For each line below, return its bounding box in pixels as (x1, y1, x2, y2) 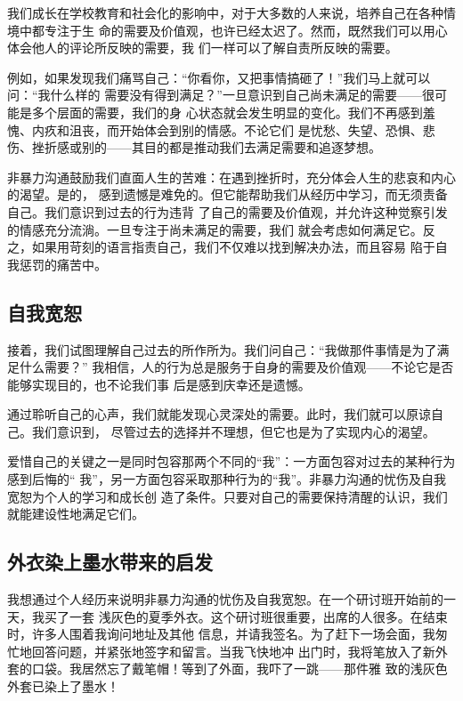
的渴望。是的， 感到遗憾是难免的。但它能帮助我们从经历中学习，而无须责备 (7, 185, 448, 204)
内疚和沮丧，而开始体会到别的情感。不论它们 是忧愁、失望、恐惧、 (31, 120, 423, 139)
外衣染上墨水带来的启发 (7, 548, 213, 576)
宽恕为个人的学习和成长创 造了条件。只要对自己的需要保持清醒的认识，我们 (7, 487, 448, 505)
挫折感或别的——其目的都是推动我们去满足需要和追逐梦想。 (31, 138, 381, 157)
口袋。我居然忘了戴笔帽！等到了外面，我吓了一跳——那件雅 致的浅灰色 (31, 659, 448, 678)
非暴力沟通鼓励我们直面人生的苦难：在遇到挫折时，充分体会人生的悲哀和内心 (7, 167, 456, 186)
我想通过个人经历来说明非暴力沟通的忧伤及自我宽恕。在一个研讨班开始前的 (7, 590, 443, 608)
